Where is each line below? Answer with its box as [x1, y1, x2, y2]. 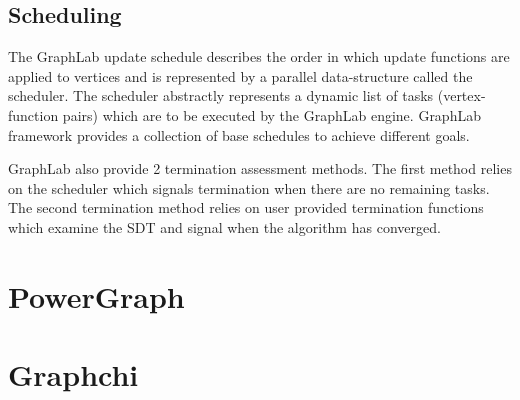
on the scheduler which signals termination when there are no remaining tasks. [8, 177, 490, 198]
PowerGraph [8, 275, 185, 316]
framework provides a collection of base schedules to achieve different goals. [8, 124, 470, 145]
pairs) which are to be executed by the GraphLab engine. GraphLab [62, 104, 481, 125]
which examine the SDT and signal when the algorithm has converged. [8, 216, 441, 237]
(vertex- [437, 85, 486, 106]
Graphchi [8, 354, 139, 395]
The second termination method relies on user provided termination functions [8, 197, 484, 218]
